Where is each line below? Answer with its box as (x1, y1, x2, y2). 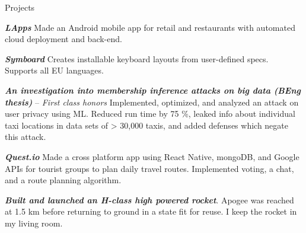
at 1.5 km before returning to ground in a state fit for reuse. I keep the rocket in (5, 205, 297, 218)
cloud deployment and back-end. (5, 33, 122, 45)
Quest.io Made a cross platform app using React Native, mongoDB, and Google (5, 150, 299, 162)
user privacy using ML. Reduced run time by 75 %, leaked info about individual (5, 107, 295, 120)
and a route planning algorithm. (5, 174, 122, 186)
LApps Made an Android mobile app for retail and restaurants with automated (5, 21, 295, 33)
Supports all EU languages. (5, 64, 104, 76)
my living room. (5, 216, 63, 229)
